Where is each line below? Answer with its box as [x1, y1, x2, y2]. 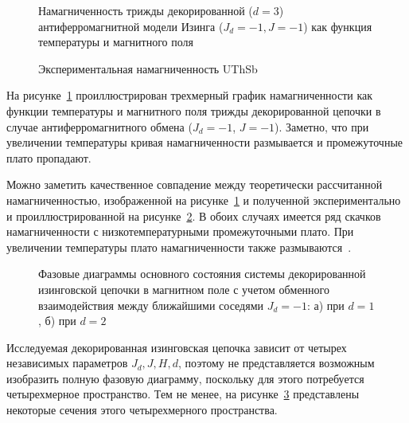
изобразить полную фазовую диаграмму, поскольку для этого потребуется [6, 370, 364, 386]
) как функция [303, 18, 372, 34]
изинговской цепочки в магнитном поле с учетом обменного [38, 280, 329, 297]
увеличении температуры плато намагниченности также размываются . [6, 238, 352, 255]
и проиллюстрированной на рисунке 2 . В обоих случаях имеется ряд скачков [6, 207, 381, 224]
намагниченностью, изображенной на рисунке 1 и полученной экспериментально [6, 191, 401, 208]
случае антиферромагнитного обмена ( [6, 118, 193, 135]
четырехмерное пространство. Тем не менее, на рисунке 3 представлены [6, 386, 360, 402]
